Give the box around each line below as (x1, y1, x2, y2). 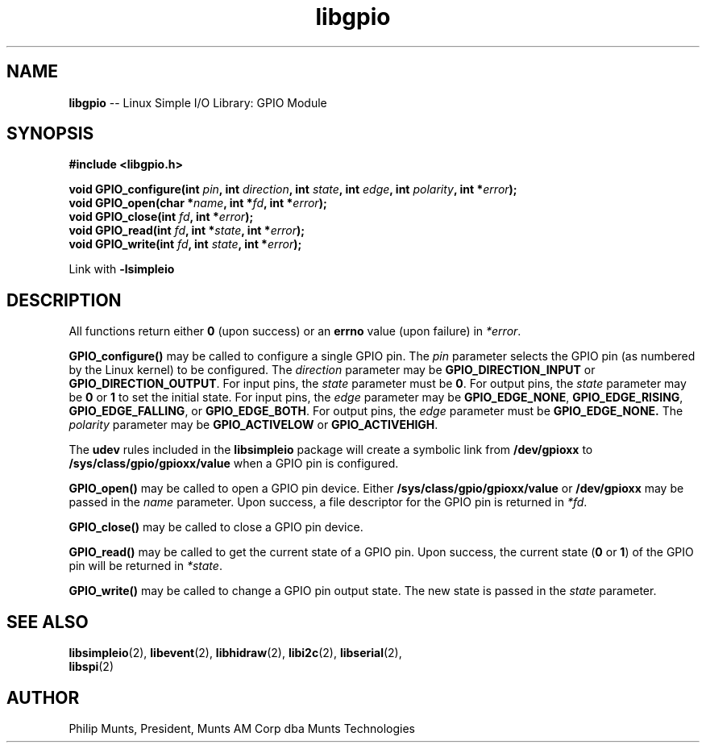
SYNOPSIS (6, 123, 94, 144)
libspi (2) (69, 660, 114, 674)
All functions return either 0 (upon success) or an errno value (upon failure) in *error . (69, 324, 521, 339)
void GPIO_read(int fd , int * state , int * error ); (69, 223, 305, 238)
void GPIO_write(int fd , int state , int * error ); (69, 237, 302, 252)
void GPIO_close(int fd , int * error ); (69, 210, 254, 224)
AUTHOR (6, 687, 80, 708)
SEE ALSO (6, 611, 89, 632)
